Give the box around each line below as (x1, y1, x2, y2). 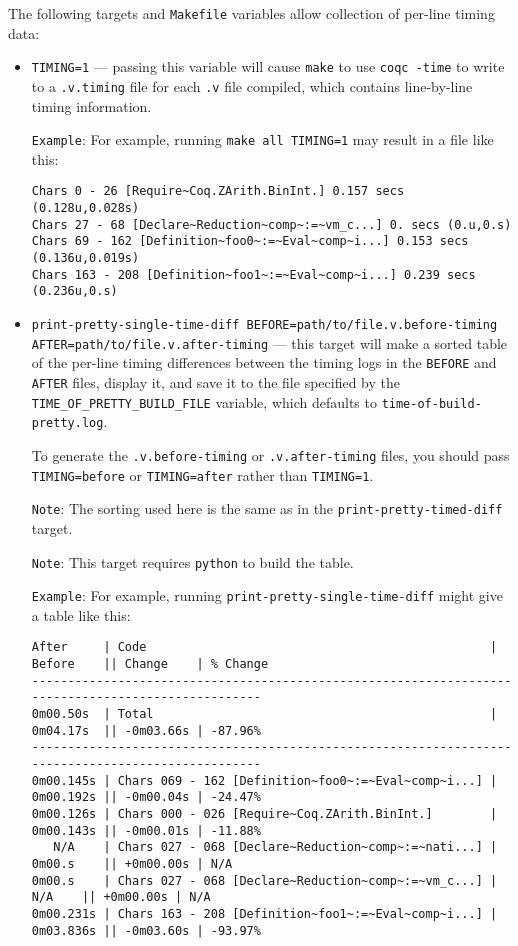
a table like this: (31, 604, 131, 625)
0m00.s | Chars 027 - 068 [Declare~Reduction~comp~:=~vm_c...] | (31, 873, 498, 888)
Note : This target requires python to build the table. (31, 551, 354, 572)
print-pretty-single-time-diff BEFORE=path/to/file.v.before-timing (31, 318, 498, 332)
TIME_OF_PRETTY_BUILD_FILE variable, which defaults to (31, 391, 377, 412)
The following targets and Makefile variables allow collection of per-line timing (8, 3, 495, 23)
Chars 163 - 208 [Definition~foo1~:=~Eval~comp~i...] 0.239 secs (31, 267, 476, 282)
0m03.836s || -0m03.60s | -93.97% (31, 923, 261, 938)
